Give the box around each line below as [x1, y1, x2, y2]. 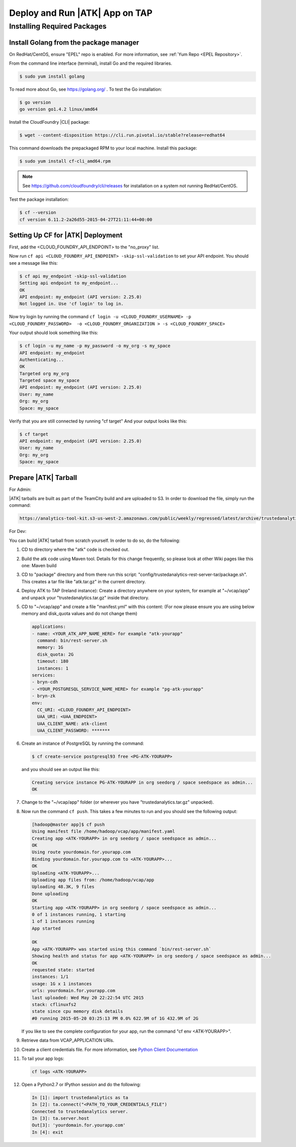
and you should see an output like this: [21, 766, 100, 772]
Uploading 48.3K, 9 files [32, 884, 95, 890]
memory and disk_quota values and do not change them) [21, 611, 138, 617]
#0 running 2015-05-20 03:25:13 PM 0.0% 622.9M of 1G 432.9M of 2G [32, 1015, 199, 1021]
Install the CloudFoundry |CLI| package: [9, 119, 90, 125]
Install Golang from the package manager [9, 38, 139, 47]
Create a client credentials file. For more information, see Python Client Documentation [21, 1047, 198, 1052]
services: [32, 672, 56, 678]
